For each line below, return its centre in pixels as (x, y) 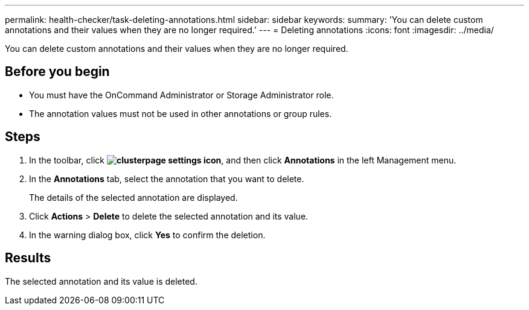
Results (28, 258)
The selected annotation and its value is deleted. (101, 281)
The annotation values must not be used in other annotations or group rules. (181, 113)
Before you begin (57, 72)
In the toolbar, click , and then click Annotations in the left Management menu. (243, 160)
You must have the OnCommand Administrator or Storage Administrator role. (181, 95)
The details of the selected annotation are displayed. (133, 197)
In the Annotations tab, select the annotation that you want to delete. (167, 179)
